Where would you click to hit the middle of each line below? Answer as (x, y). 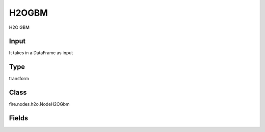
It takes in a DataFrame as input (41, 53)
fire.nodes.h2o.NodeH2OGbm (39, 104)
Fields (19, 118)
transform (19, 79)
